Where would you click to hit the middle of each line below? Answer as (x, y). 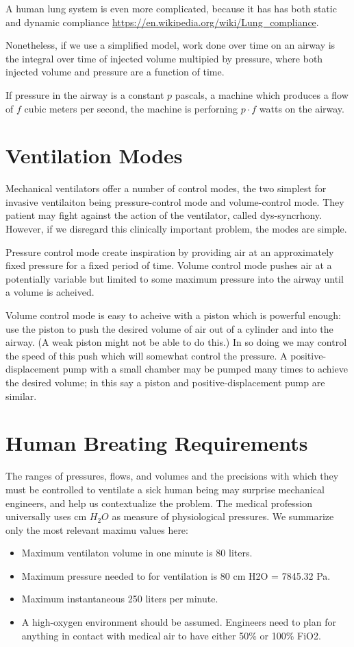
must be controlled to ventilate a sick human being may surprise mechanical (165, 489)
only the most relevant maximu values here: (97, 529)
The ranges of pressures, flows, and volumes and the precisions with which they (172, 476)
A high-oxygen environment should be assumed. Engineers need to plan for (179, 622)
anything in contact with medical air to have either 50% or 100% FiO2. (171, 635)
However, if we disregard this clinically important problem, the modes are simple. (176, 229)
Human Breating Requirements (157, 443)
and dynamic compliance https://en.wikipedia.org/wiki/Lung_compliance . (162, 22)
